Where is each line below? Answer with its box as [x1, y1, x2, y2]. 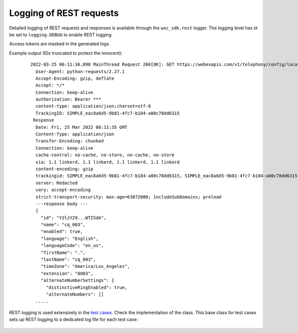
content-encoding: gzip [35, 166, 94, 172]
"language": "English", [40, 235, 99, 241]
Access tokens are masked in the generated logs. [9, 41, 110, 47]
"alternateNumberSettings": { [40, 278, 114, 283]
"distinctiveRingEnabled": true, [46, 284, 128, 290]
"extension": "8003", [40, 270, 94, 276]
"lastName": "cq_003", [40, 257, 96, 262]
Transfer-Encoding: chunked [35, 138, 104, 144]
